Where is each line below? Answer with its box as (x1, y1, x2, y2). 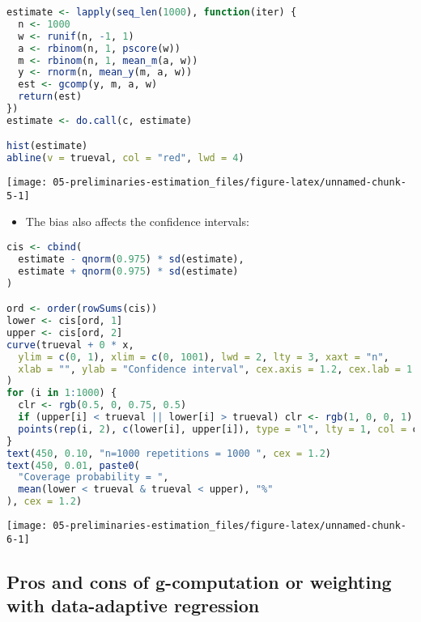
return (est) (18, 91, 83, 103)
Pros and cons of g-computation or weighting (6, 569, 392, 594)
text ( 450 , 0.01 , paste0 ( (6, 459, 140, 471)
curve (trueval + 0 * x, (6, 339, 134, 351)
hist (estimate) (6, 140, 88, 152)
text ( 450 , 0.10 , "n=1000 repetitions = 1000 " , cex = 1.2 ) (6, 447, 331, 459)
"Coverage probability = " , (18, 471, 169, 484)
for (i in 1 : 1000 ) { (6, 387, 117, 399)
